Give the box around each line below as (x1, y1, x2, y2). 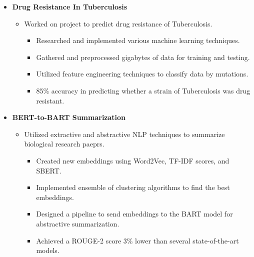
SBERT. (36, 165, 61, 175)
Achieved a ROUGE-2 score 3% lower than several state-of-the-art (36, 235, 239, 245)
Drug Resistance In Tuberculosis (12, 1, 127, 11)
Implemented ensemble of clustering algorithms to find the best (36, 182, 230, 192)
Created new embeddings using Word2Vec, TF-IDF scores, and (36, 155, 229, 165)
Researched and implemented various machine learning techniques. (36, 35, 240, 45)
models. (36, 245, 59, 255)
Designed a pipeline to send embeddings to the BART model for (36, 208, 233, 219)
